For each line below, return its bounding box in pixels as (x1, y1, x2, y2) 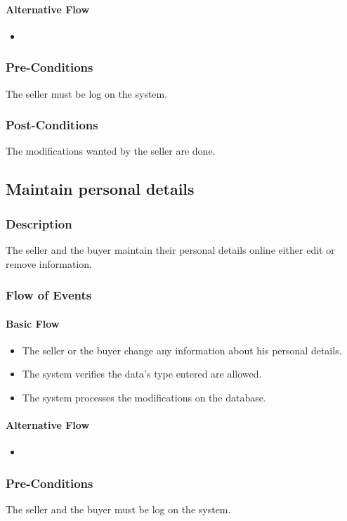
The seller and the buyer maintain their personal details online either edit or (6, 243, 335, 257)
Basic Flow (6, 316, 60, 330)
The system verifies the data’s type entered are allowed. (22, 366, 262, 381)
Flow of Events (6, 286, 92, 304)
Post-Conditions (6, 116, 98, 134)
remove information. (6, 256, 92, 271)
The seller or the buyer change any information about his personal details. (22, 342, 342, 357)
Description (6, 214, 72, 232)
